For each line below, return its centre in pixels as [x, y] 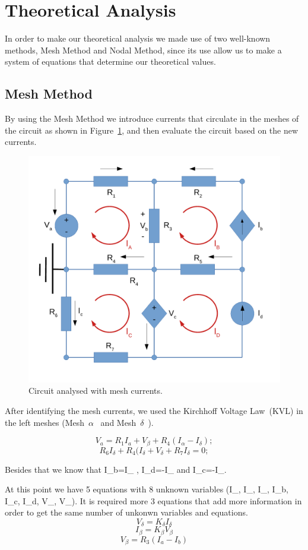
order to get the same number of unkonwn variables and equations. [126, 512]
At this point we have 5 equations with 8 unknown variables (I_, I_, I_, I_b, [147, 489]
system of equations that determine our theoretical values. [110, 61]
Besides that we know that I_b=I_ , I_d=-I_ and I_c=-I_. [116, 469]
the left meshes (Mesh [45, 422]
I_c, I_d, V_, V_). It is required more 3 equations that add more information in [153, 500]
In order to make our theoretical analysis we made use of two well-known [138, 38]
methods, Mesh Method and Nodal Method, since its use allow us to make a [143, 50]
